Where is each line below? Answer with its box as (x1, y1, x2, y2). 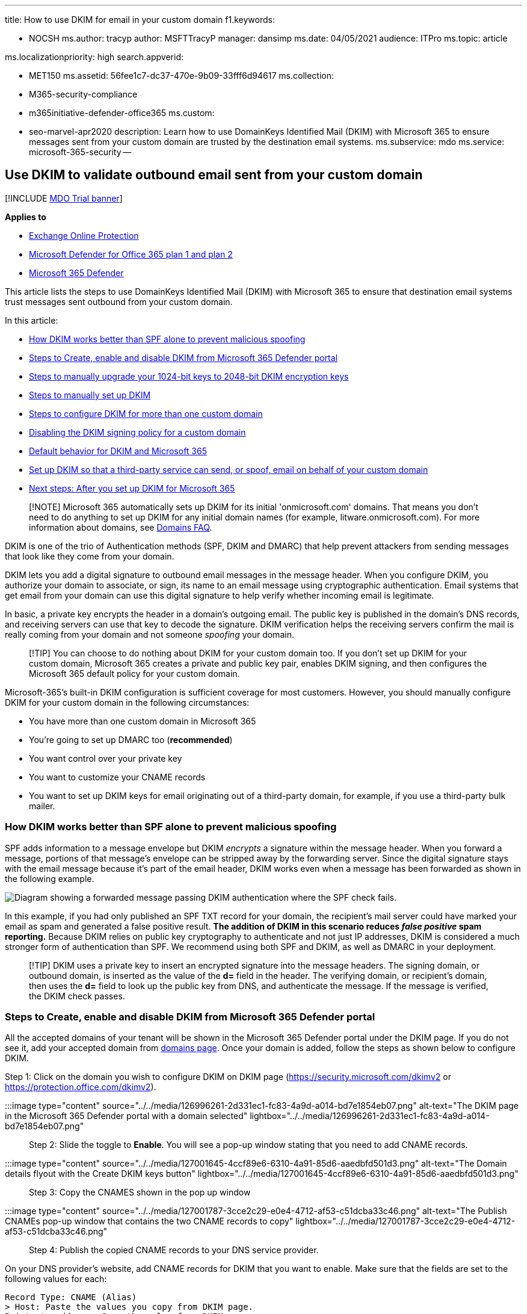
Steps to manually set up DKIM (29, 389, 151, 400)
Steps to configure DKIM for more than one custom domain (29, 408, 263, 419)
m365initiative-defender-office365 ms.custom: (29, 108, 215, 118)
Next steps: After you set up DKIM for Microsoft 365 (29, 483, 235, 493)
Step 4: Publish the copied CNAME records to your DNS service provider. (29, 1245, 319, 1256)
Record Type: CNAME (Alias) (5, 1292, 137, 1303)
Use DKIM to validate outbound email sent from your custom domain (5, 167, 423, 183)
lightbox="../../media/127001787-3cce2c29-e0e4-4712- (295, 1216, 516, 1227)
